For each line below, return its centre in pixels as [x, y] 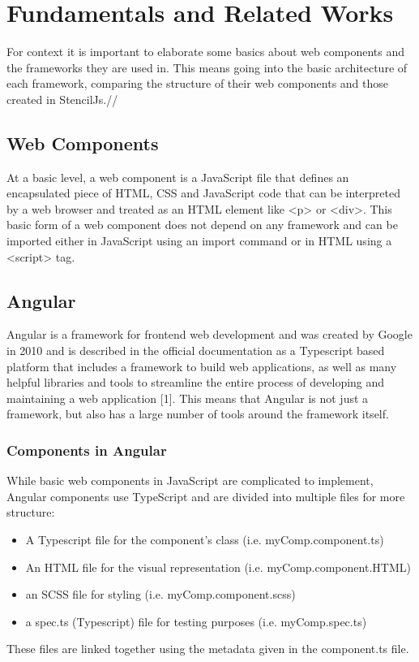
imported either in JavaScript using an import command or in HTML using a [199, 241]
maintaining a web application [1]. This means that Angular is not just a [188, 398]
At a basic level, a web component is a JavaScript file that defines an [178, 177]
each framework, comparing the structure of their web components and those [198, 83]
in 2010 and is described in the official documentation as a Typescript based [196, 350]
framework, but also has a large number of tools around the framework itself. [198, 414]
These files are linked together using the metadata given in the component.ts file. [208, 649]
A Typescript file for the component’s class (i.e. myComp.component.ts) [205, 540]
